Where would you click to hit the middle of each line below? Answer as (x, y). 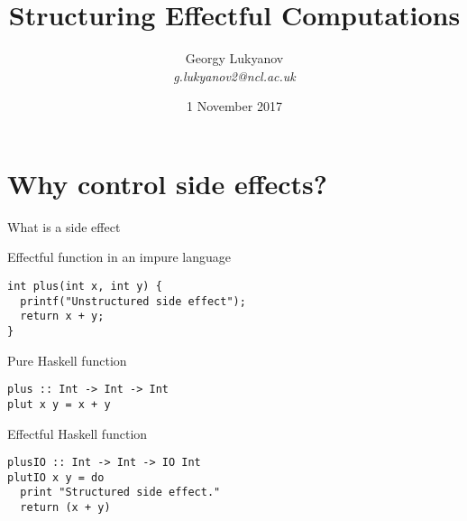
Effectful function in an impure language (119, 257)
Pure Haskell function (67, 360)
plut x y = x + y (59, 404)
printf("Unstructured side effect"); (133, 301)
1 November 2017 (234, 106)
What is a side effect (64, 226)
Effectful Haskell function (78, 433)
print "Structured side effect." (120, 493)
